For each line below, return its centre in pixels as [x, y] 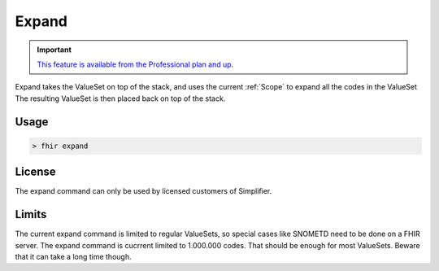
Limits [31, 214]
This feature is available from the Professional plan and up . [135, 64]
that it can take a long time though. [73, 256]
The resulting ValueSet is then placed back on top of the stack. [120, 98]
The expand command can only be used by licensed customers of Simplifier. [143, 191]
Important [54, 50]
